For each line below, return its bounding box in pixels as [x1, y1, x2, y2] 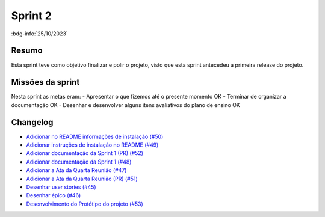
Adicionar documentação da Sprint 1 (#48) [26, 158, 132, 165]
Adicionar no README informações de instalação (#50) [26, 133, 164, 140]
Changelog [11, 117, 54, 127]
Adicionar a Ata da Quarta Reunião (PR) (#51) [26, 175, 138, 182]
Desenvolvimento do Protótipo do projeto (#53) [26, 200, 144, 207]
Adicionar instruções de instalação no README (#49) [26, 141, 159, 148]
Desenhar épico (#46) [26, 192, 81, 199]
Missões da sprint [11, 77, 80, 87]
